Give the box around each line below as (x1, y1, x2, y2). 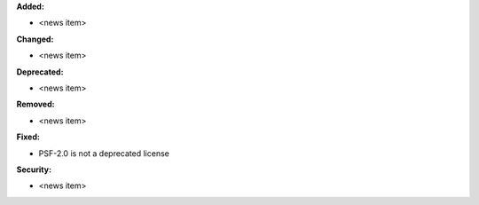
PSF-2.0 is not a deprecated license (38, 147, 170, 159)
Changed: (16, 34, 54, 44)
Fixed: (16, 131, 40, 142)
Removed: (16, 99, 55, 110)
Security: (16, 164, 52, 175)
